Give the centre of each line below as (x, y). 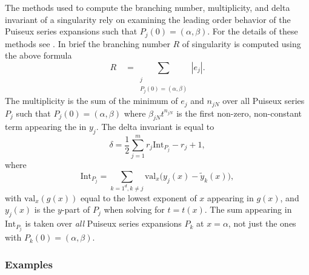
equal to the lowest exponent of (138, 197)
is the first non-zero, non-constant (239, 113)
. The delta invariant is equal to (155, 127)
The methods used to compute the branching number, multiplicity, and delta (148, 7)
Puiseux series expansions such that (71, 31)
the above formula (38, 55)
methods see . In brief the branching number (88, 43)
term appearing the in (46, 127)
